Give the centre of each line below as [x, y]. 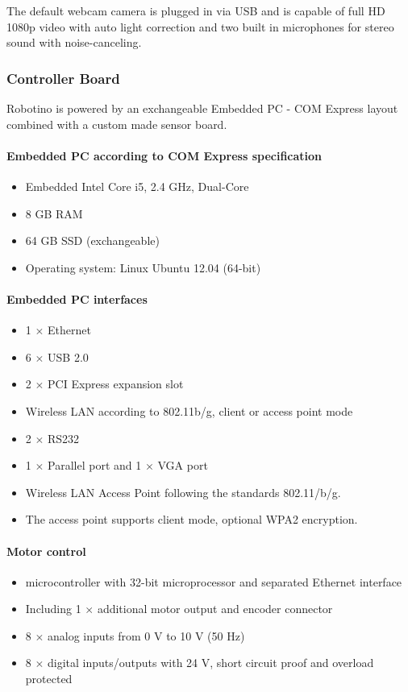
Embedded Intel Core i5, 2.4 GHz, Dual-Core [137, 186]
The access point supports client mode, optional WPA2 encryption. [192, 519]
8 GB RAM [54, 213]
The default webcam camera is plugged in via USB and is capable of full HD [196, 10]
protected [49, 679]
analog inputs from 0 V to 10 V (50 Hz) [146, 635]
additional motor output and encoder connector [215, 609]
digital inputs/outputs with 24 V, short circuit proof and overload [211, 663]
